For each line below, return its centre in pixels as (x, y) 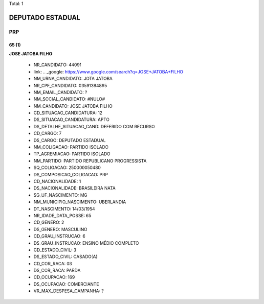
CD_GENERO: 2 (49, 222)
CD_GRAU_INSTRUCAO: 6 (59, 236)
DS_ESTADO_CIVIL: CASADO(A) (66, 257)
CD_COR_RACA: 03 (53, 263)
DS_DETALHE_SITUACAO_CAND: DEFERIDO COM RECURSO (94, 126)
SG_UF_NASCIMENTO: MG (60, 195)
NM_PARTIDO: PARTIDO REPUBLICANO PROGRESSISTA (90, 161)
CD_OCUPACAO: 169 (54, 277)
